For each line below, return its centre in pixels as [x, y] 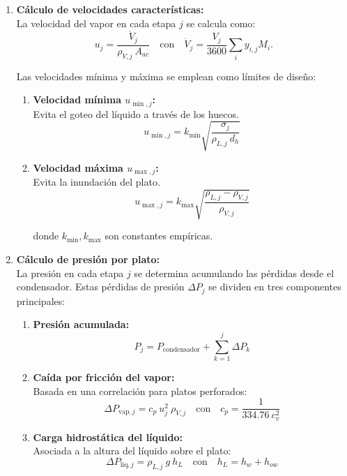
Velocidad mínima [77, 99]
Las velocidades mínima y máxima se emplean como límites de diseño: [166, 76]
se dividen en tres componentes [275, 287]
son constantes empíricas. [159, 236]
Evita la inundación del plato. [97, 182]
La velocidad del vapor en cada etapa [96, 23]
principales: [41, 300]
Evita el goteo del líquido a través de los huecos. [136, 113]
